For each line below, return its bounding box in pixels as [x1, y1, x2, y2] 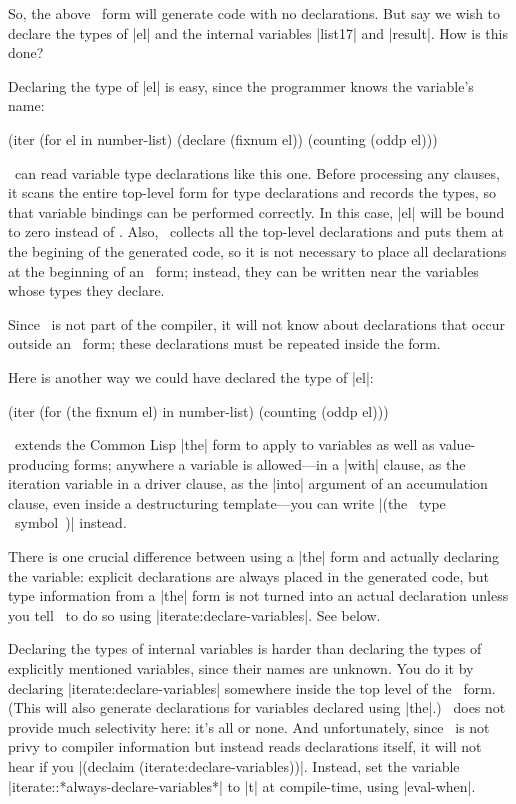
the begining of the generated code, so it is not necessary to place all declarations [8, 240, 507, 261]
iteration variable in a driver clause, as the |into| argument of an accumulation [8, 473, 488, 494]
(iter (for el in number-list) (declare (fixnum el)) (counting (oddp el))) [8, 128, 438, 149]
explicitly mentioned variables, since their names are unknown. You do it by [8, 658, 474, 679]
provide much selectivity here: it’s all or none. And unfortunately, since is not [8, 716, 490, 737]
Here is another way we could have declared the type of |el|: [8, 366, 374, 387]
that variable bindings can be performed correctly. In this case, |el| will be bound [8, 201, 505, 222]
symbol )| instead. [14, 512, 127, 533]
